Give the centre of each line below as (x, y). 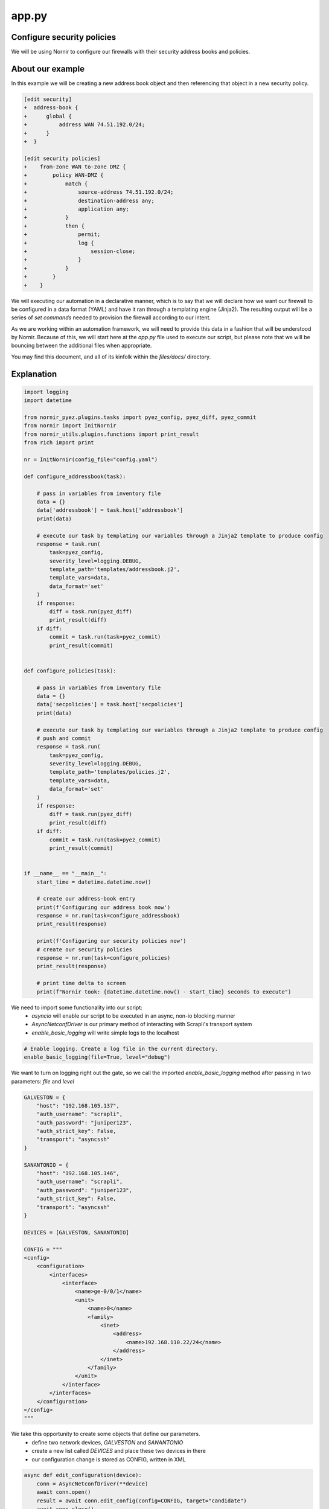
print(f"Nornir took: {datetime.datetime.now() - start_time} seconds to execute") (164, 992)
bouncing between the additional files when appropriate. (81, 346)
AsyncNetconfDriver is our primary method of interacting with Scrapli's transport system (142, 1024)
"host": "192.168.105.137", (78, 1105)
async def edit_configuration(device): (83, 1475)
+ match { (56, 183)
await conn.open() (64, 1492)
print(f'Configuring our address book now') (104, 907)
